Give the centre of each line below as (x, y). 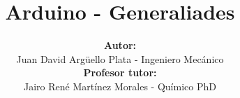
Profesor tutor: (120, 72)
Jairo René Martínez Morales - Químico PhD (120, 86)
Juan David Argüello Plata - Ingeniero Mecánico (120, 58)
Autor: (120, 45)
